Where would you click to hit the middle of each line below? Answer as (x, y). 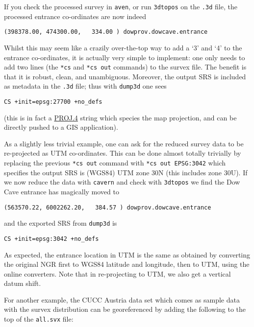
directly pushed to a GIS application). (61, 127)
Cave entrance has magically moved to (62, 191)
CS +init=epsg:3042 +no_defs (51, 239)
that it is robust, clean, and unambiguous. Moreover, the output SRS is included (125, 76)
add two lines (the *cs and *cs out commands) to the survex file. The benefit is (125, 67)
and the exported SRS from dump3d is (61, 223)
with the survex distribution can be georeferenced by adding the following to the (125, 309)
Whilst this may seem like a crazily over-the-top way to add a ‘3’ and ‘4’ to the (123, 47)
